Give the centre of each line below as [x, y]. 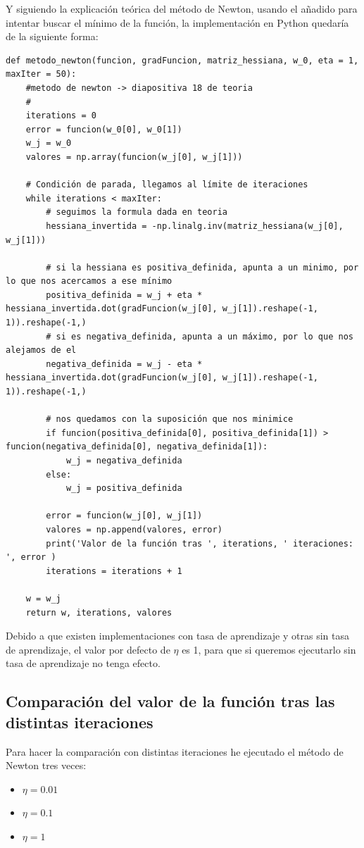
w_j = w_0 [49, 143]
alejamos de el [41, 350]
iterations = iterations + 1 [114, 571]
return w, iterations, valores [99, 612]
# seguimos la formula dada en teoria [137, 212]
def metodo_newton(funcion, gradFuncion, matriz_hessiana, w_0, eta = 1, [182, 60]
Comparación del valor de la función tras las [170, 701]
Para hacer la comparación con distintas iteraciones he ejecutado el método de [175, 751]
